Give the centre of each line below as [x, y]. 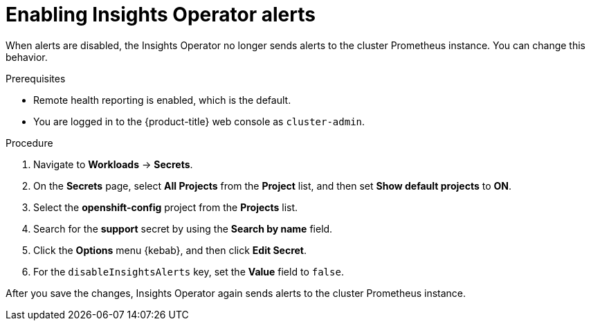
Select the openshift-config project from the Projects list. [166, 207]
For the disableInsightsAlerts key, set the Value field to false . [189, 271]
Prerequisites [36, 78]
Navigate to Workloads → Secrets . [113, 164]
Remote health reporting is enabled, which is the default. [162, 100]
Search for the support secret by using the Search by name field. [183, 228]
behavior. [27, 57]
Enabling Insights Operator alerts [161, 15]
